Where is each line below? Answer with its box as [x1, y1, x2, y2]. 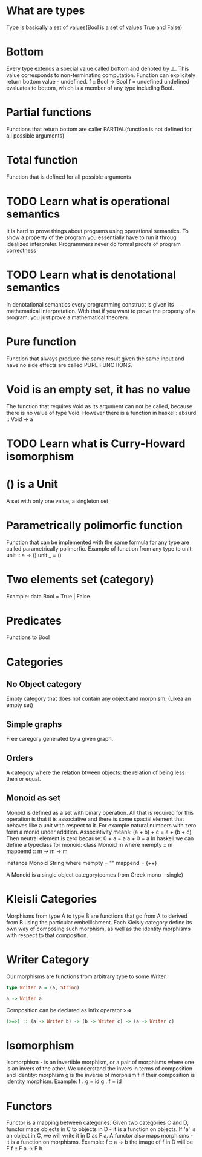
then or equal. [6, 775, 41, 783]
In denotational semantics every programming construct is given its [6, 300, 174, 308]
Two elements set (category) [6, 572, 154, 586]
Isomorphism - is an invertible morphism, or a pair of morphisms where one [6, 1058, 195, 1066]
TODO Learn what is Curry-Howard [6, 437, 186, 450]
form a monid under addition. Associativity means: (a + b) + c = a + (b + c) [6, 828, 192, 835]
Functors [6, 1099, 53, 1113]
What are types [6, 4, 85, 18]
